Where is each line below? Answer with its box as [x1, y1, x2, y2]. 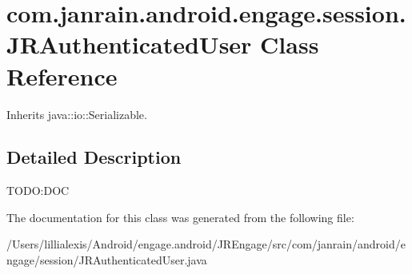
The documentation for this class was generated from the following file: [6, 208, 354, 225]
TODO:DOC [6, 182, 70, 199]
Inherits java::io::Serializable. [6, 105, 147, 122]
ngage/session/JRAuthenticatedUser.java [6, 252, 207, 268]
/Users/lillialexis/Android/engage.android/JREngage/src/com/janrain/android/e [6, 236, 406, 252]
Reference [6, 59, 118, 92]
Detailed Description [6, 145, 182, 169]
